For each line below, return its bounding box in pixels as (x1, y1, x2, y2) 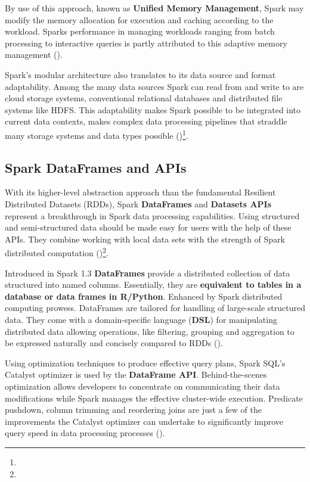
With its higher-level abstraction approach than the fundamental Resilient (5, 186, 276, 198)
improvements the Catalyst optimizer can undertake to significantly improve (5, 415, 284, 427)
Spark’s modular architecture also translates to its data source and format (5, 68, 276, 80)
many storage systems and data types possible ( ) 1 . (5, 127, 188, 141)
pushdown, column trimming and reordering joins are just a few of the (5, 403, 262, 416)
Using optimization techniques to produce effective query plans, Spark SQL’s (5, 356, 286, 369)
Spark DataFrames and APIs (5, 158, 187, 176)
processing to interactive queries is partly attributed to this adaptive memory (5, 36, 287, 49)
